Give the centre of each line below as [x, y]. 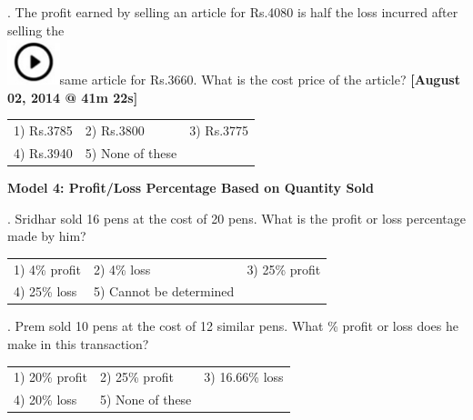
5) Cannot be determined [164, 291]
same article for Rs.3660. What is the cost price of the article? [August [260, 80]
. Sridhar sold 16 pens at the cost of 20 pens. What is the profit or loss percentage [236, 218]
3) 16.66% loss [244, 377]
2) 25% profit [136, 377]
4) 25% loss [45, 291]
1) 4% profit [47, 269]
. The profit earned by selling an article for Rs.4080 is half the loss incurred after [233, 12]
